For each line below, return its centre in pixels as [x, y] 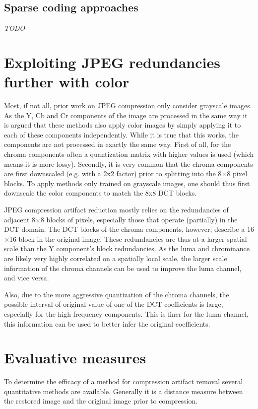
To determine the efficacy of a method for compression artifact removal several [124, 381]
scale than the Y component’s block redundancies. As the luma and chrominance [127, 248]
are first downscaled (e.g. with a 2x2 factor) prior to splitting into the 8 [113, 173]
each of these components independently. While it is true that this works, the [121, 134]
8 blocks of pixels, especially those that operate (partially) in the [139, 219]
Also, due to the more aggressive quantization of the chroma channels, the [117, 294]
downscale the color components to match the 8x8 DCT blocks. [100, 193]
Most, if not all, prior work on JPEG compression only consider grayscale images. [128, 105]
